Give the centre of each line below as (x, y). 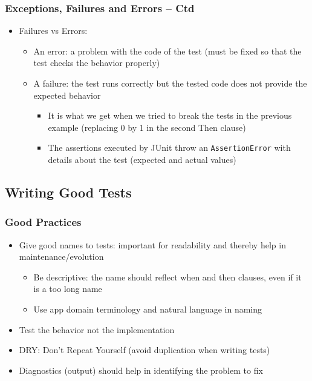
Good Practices (43, 222)
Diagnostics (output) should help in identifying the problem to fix (141, 370)
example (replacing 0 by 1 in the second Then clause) (147, 127)
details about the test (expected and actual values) (142, 160)
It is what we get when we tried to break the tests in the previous (170, 115)
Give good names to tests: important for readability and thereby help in (152, 244)
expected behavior (67, 95)
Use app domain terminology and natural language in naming (148, 309)
